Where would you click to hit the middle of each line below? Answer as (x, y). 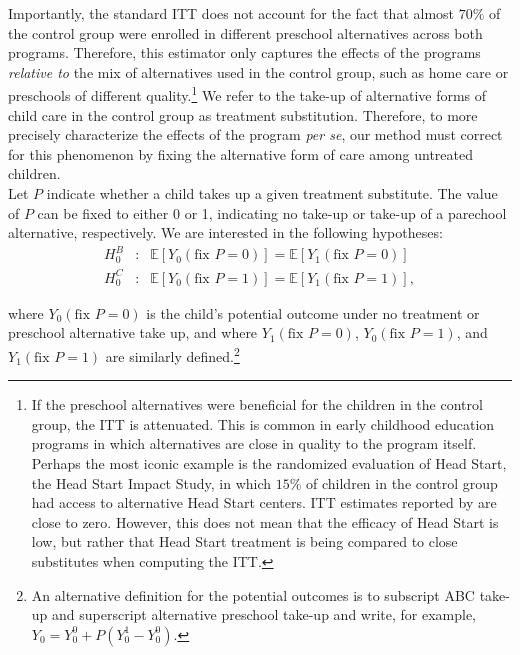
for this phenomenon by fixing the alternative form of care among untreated (241, 153)
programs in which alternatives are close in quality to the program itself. (254, 443)
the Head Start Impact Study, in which (151, 482)
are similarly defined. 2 (172, 354)
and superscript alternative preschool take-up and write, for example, (264, 614)
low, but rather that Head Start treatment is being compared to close (244, 541)
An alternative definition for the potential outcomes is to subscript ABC (253, 594)
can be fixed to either (103, 212)
